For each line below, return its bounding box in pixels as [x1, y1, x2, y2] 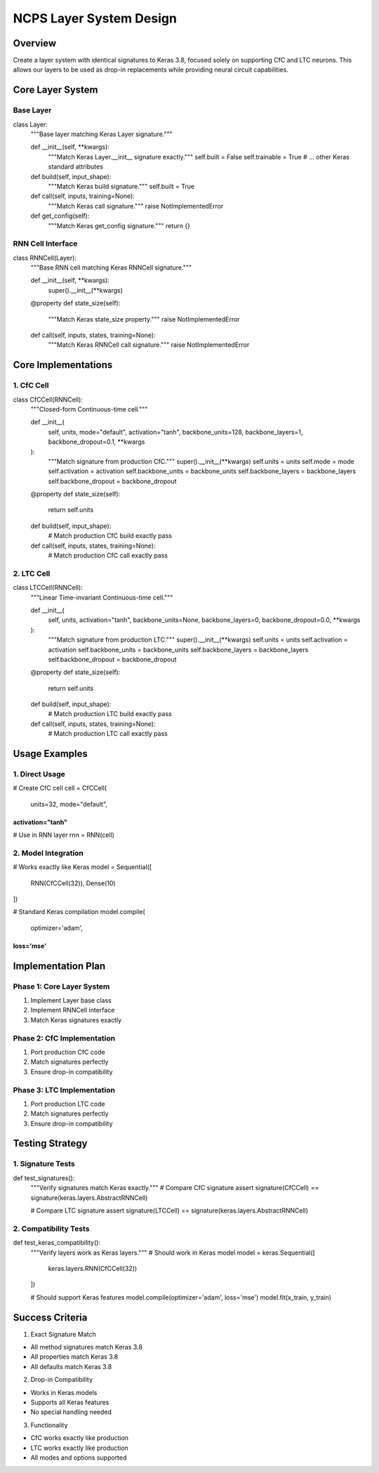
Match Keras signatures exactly [30, 1015, 122, 1024]
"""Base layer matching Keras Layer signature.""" [30, 130, 173, 138]
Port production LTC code [30, 1099, 105, 1108]
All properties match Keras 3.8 [30, 1352, 119, 1361]
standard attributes [48, 162, 103, 171]
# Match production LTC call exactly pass [48, 729, 168, 738]
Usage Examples [13, 748, 88, 760]
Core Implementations [13, 359, 113, 371]
